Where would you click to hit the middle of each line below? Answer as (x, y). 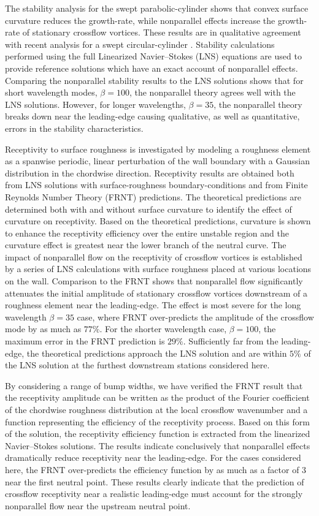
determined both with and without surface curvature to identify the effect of (148, 209)
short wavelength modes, (51, 92)
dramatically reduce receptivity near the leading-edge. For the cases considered (153, 457)
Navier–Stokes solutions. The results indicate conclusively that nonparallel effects (158, 445)
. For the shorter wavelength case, (163, 329)
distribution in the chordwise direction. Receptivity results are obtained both (150, 173)
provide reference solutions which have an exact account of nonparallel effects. (152, 68)
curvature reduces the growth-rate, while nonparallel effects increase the (140, 20)
